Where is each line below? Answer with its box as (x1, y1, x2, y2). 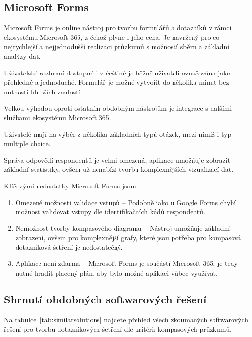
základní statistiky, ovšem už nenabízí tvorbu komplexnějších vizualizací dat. (4, 164, 233, 174)
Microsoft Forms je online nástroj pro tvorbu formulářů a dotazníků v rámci (4, 22, 232, 33)
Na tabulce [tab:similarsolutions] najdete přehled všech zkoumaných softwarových (4, 314, 249, 324)
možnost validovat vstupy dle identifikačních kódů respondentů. (15, 206, 205, 217)
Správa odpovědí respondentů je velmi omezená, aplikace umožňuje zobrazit (4, 154, 231, 165)
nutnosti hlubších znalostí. (4, 86, 82, 96)
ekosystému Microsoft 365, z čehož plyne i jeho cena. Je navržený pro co (4, 32, 220, 42)
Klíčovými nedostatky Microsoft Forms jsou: (4, 180, 136, 190)
